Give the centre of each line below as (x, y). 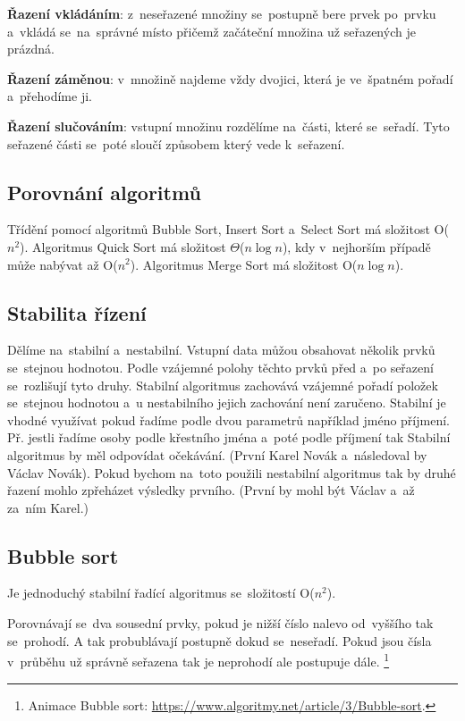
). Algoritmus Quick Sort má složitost (123, 246)
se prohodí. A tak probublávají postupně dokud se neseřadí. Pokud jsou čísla (220, 640)
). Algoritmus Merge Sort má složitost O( (244, 264)
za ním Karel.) (48, 507)
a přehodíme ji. (50, 96)
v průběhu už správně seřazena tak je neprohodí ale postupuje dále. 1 (199, 660)
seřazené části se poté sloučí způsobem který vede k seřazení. (176, 143)
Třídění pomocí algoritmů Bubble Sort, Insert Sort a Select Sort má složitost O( (228, 229)
